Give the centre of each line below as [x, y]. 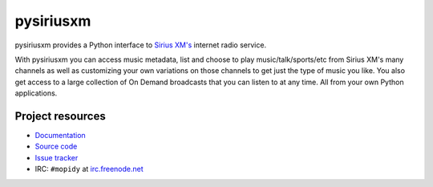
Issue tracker [57, 157]
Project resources [60, 116]
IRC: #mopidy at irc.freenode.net [89, 169]
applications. [36, 93]
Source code [56, 146]
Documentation [60, 136]
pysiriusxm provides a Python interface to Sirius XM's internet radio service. [141, 45]
